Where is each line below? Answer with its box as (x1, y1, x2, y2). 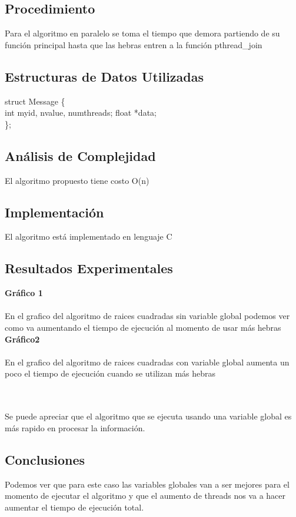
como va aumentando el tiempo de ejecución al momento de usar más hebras (5, 321, 281, 333)
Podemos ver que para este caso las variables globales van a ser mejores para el (5, 478, 290, 490)
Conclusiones (5, 450, 85, 468)
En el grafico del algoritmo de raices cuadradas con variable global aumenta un (5, 355, 290, 368)
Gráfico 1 (5, 287, 43, 299)
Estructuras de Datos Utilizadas (5, 67, 204, 85)
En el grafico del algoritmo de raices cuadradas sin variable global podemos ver (5, 310, 290, 322)
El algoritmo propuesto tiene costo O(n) (5, 174, 149, 186)
